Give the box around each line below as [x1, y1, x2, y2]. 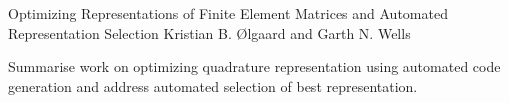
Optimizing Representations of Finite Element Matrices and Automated [8, 3, 448, 23]
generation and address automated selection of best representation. [8, 75, 418, 96]
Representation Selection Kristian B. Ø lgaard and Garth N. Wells [8, 22, 411, 43]
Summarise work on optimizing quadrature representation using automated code [8, 56, 501, 77]
